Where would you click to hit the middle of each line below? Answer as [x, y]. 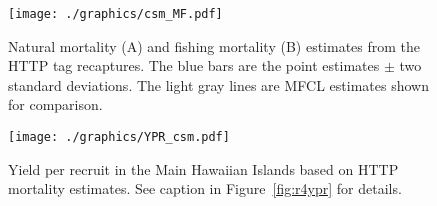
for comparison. [55, 104]
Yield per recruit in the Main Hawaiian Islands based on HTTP [203, 168]
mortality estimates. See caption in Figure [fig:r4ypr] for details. [205, 188]
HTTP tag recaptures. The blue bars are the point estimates [194, 65]
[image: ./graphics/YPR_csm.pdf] [119, 137]
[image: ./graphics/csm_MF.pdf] [115, 14]
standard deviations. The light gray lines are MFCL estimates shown [218, 84]
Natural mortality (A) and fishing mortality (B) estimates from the [214, 45]
